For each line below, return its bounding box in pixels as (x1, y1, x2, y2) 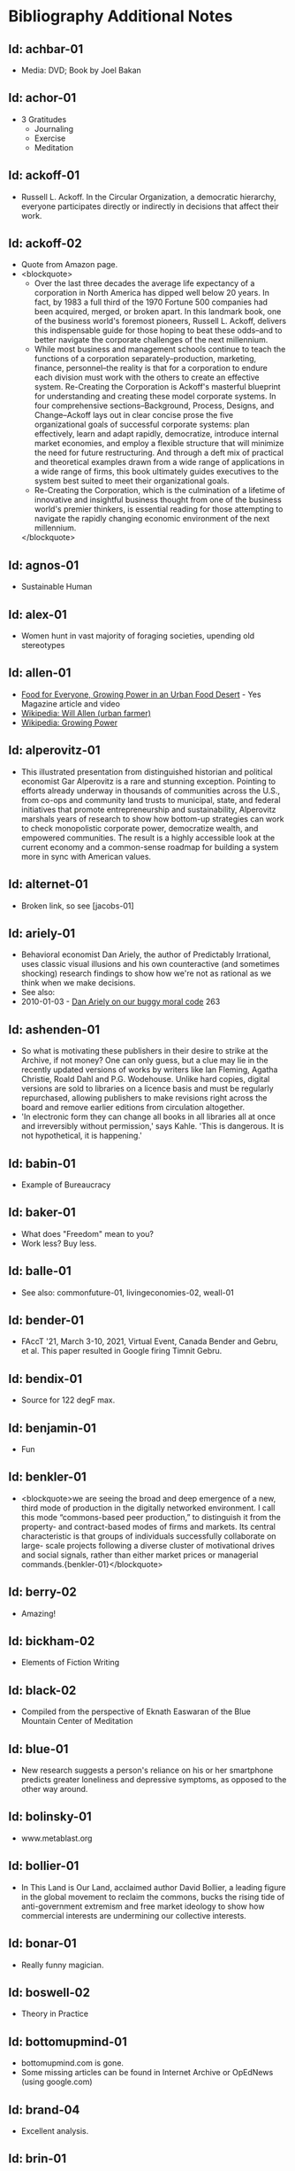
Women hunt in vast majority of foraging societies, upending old (20, 630, 255, 641)
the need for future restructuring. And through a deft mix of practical (34, 447, 284, 458)
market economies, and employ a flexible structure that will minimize (34, 438, 284, 449)
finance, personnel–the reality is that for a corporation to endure (34, 363, 269, 374)
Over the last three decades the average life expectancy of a (34, 278, 255, 289)
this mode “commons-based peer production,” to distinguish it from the (20, 1511, 282, 1522)
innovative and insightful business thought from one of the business (34, 494, 282, 506)
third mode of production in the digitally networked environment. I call (20, 1503, 276, 1513)
